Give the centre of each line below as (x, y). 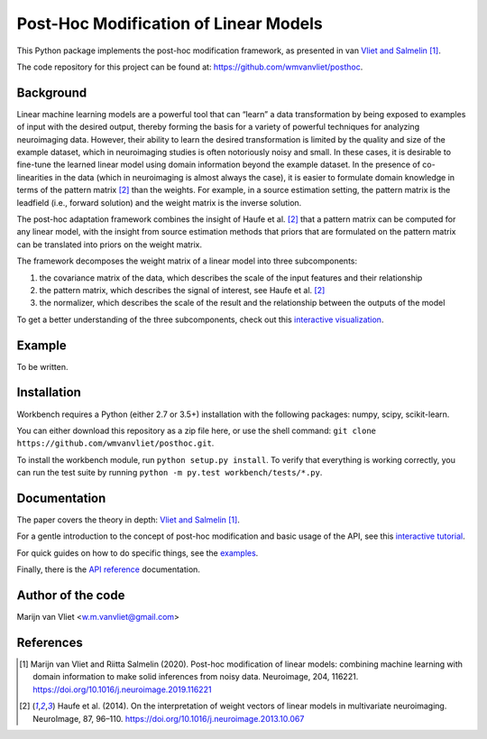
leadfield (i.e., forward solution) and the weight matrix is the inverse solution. (159, 202)
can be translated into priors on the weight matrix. (110, 245)
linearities (35, 177)
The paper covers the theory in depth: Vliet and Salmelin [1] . (129, 520)
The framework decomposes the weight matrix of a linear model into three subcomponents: (187, 261)
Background (52, 92)
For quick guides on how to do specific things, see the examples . (138, 553)
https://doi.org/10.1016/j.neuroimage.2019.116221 (122, 689)
